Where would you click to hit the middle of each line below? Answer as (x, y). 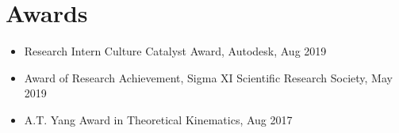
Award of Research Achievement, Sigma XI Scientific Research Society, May (208, 77)
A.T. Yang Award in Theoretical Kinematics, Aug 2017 (158, 119)
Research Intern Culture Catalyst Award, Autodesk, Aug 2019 (175, 51)
